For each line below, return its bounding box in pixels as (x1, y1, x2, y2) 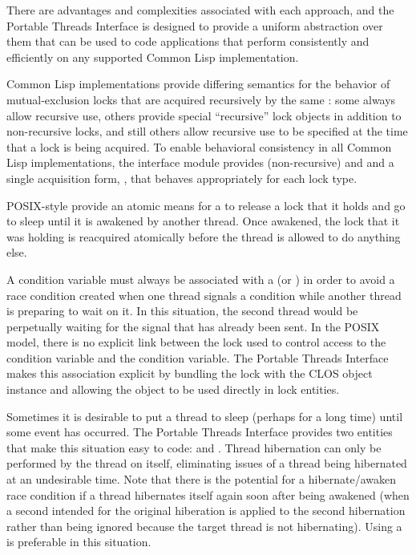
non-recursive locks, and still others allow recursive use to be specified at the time (6, 123, 408, 140)
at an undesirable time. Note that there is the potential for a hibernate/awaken (6, 471, 397, 488)
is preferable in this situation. (6, 533, 151, 550)
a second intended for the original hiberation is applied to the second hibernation (6, 502, 406, 519)
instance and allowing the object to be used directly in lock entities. (6, 381, 340, 398)
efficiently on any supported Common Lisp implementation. (6, 48, 299, 65)
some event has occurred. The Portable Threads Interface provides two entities (6, 423, 393, 440)
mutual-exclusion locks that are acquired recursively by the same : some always (6, 91, 396, 107)
